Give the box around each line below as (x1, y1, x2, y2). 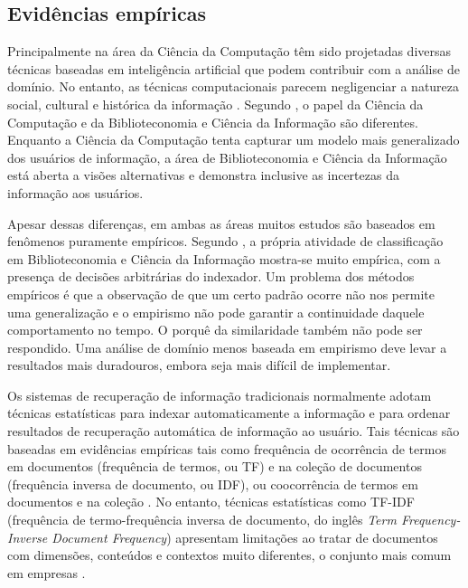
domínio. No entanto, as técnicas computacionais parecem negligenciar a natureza (7, 77, 460, 96)
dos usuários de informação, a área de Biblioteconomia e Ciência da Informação (7, 147, 447, 166)
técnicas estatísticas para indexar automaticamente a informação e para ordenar (7, 403, 451, 422)
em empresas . (7, 563, 86, 582)
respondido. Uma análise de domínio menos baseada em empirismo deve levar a (7, 337, 447, 356)
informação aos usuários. (7, 183, 144, 202)
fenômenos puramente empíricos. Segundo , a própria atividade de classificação (7, 232, 444, 251)
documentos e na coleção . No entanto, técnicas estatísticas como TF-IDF (7, 492, 415, 511)
